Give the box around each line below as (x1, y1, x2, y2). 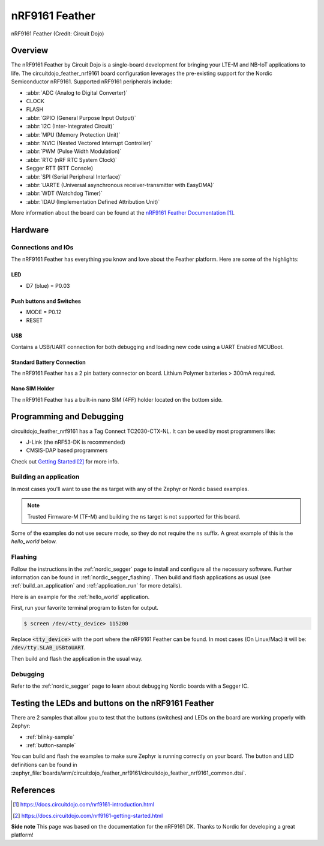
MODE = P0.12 (26, 309, 62, 316)
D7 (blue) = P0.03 (26, 282, 70, 289)
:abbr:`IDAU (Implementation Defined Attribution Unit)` (26, 198, 160, 205)
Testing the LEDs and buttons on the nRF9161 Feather (11, 698, 214, 708)
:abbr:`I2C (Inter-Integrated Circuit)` (26, 123, 115, 130)
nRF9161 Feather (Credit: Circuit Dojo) (11, 30, 104, 37)
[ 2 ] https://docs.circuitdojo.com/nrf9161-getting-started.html (13, 812, 163, 819)
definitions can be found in (11, 761, 77, 768)
